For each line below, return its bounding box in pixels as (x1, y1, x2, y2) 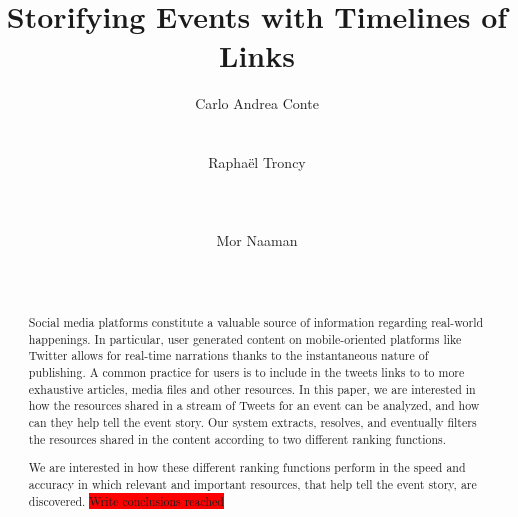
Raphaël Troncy (208, 152, 306, 173)
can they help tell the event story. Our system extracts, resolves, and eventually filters (28, 413, 477, 430)
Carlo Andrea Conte (195, 93, 319, 114)
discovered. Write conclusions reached (28, 492, 224, 509)
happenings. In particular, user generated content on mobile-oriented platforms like (28, 330, 462, 347)
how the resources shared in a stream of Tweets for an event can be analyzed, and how (28, 397, 480, 414)
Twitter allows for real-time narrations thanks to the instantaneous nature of (28, 347, 429, 364)
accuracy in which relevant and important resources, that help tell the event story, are (28, 475, 477, 492)
